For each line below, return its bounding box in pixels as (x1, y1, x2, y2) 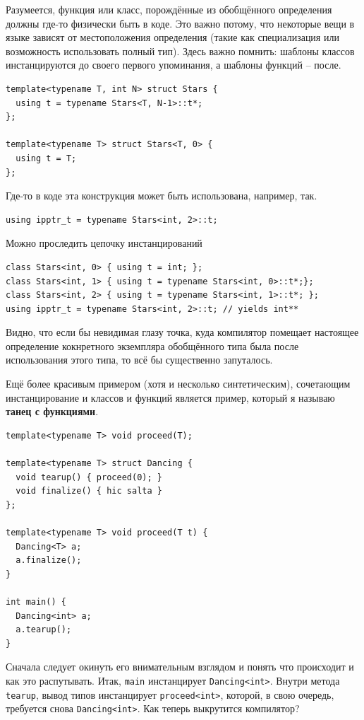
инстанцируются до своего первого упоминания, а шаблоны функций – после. (6, 57, 341, 72)
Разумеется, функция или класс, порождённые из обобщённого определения (6, 2, 332, 16)
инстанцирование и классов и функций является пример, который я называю (6, 390, 335, 405)
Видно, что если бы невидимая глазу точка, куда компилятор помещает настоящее (6, 325, 359, 339)
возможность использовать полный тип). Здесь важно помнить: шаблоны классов (6, 43, 355, 58)
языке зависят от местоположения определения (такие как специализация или (6, 30, 339, 45)
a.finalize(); (16, 555, 82, 566)
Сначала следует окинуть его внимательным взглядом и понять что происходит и (6, 659, 354, 674)
